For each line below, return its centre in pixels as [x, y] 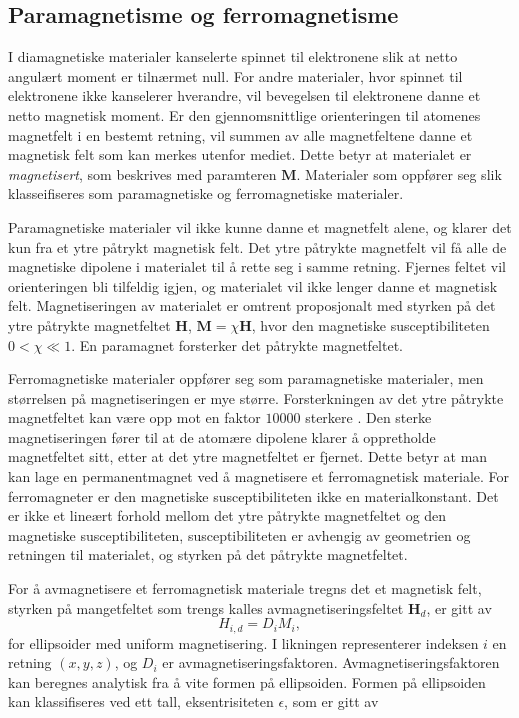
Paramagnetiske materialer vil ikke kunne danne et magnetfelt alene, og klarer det [260, 226]
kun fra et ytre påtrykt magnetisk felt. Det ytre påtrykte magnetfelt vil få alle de [257, 246]
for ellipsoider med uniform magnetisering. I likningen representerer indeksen [243, 642]
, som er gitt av [331, 701]
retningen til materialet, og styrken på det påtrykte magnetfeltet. [208, 554]
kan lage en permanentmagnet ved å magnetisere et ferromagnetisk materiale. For [259, 476]
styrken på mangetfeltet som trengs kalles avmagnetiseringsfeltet [206, 607]
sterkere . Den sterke [368, 417]
